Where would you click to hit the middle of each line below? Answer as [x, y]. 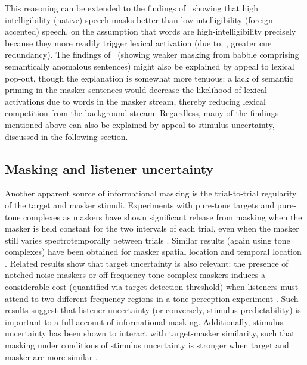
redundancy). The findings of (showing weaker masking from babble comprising [152, 54]
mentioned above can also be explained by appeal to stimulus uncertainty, [140, 124]
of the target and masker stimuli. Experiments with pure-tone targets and [140, 205]
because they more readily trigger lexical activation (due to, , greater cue [138, 43]
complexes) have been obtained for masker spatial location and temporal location [153, 252]
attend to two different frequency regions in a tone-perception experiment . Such [152, 298]
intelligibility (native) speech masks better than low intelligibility [124, 19]
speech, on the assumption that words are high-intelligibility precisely [169, 31]
